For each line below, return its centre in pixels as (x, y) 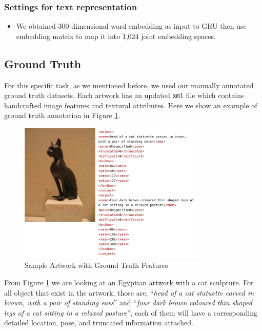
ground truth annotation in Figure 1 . (62, 115)
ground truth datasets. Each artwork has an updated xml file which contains (124, 95)
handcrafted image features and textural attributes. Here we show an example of (131, 105)
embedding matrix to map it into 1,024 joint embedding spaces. (116, 36)
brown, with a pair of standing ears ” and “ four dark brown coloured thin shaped (128, 303)
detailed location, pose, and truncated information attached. (99, 323)
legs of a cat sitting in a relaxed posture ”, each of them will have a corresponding (131, 312)
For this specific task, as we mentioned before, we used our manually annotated (129, 85)
